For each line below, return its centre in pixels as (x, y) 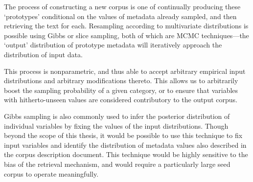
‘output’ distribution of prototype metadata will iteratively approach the (113, 45)
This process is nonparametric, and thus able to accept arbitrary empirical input (125, 71)
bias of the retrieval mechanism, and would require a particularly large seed (117, 164)
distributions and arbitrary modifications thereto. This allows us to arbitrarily (121, 80)
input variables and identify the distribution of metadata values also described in (125, 145)
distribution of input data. (43, 54)
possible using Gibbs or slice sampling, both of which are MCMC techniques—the (126, 35)
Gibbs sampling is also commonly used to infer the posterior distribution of (117, 116)
